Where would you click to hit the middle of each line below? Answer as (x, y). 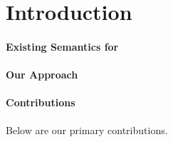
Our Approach (42, 75)
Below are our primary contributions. (87, 130)
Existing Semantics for (62, 46)
